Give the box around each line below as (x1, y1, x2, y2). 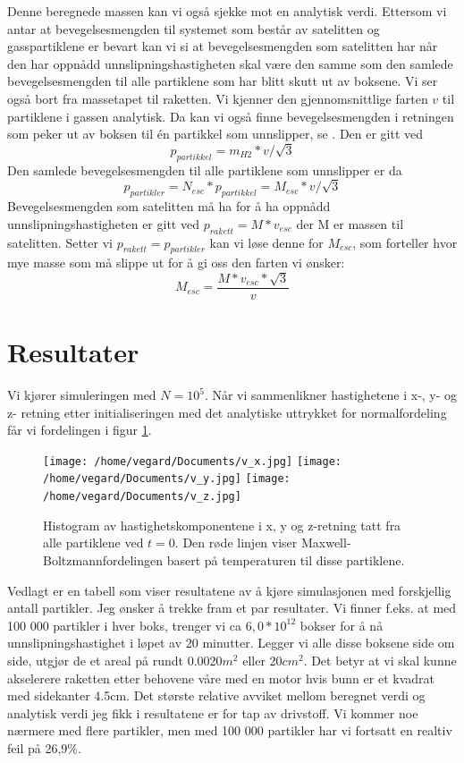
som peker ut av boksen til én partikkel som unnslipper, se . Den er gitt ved (7, 124, 424, 143)
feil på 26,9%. (7, 738, 81, 757)
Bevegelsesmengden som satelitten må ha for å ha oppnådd (7, 197, 331, 216)
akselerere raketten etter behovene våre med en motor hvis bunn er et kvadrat (7, 668, 434, 687)
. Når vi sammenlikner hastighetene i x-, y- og (204, 386, 458, 403)
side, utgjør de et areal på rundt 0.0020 (7, 650, 223, 669)
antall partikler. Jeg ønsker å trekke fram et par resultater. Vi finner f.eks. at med (7, 598, 457, 617)
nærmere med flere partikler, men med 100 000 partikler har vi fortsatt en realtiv (7, 721, 452, 740)
